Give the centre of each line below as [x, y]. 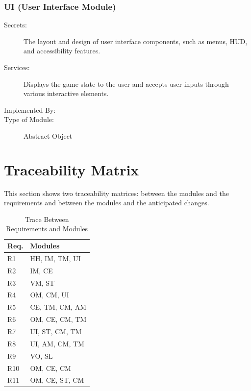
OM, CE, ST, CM [57, 380]
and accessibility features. [62, 51]
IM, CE [41, 270]
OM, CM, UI [50, 295]
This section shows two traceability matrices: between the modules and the [116, 193]
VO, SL [41, 355]
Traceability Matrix [72, 169]
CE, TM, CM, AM [58, 307]
